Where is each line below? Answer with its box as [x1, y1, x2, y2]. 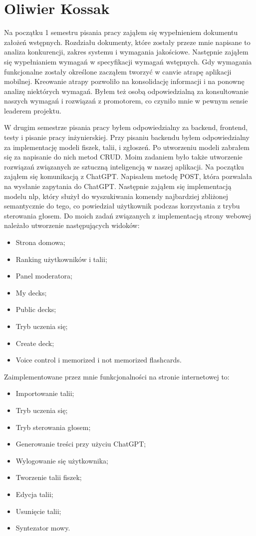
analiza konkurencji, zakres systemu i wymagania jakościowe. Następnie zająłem [4, 46, 249, 57]
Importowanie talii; [15, 388, 74, 398]
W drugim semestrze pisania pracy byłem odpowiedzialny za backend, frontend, [4, 122, 248, 132]
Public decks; [15, 304, 56, 314]
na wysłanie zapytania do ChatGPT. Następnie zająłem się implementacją [4, 181, 232, 191]
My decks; [15, 287, 47, 297]
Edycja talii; [15, 488, 53, 499]
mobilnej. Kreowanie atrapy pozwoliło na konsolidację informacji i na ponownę [4, 76, 245, 86]
